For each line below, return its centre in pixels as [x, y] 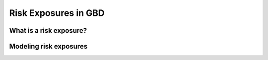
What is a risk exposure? [48, 30]
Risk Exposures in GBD [57, 13]
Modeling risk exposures [48, 46]
